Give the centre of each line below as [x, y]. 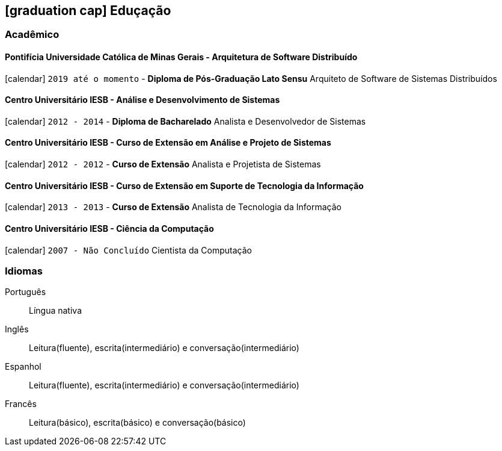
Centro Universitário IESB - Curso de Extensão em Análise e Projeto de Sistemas [168, 143]
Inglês [17, 329]
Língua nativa [56, 311]
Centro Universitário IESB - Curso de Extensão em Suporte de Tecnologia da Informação [184, 185]
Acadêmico [32, 35]
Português [26, 292]
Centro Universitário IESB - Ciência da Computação [109, 228]
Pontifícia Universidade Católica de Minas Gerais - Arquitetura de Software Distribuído [181, 57]
